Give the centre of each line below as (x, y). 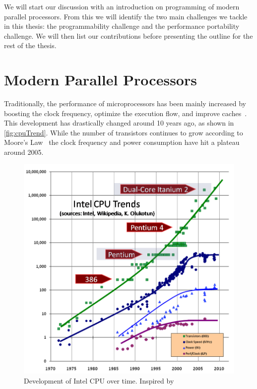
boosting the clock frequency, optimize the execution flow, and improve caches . (126, 113)
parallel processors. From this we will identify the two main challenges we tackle (126, 16)
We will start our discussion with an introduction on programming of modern (122, 6)
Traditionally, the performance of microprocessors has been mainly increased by (125, 103)
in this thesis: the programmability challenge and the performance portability (122, 26)
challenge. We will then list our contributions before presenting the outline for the (128, 35)
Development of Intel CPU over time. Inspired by (99, 380)
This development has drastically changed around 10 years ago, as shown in (119, 123)
